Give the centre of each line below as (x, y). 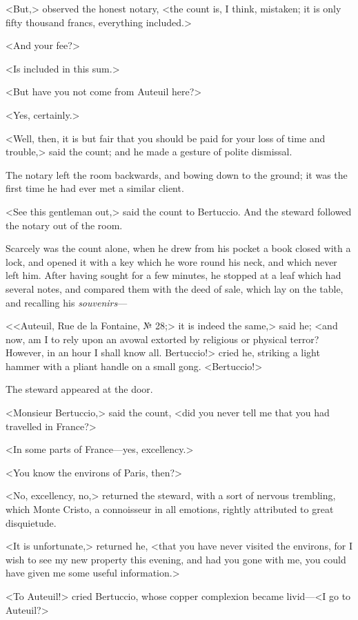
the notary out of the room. (64, 225)
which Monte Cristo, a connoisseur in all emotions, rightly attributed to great (170, 509)
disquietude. (31, 522)
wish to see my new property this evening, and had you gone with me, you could (176, 559)
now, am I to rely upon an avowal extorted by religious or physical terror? (162, 339)
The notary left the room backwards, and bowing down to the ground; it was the (177, 174)
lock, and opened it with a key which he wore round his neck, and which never (171, 261)
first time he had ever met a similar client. (95, 188)
